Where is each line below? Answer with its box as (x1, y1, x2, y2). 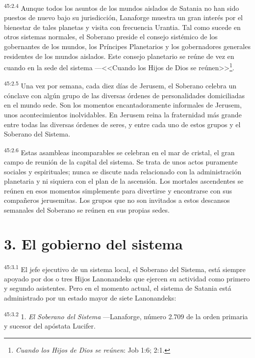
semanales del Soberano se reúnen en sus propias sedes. (4, 204, 170, 215)
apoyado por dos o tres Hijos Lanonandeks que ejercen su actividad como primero (4, 273, 250, 283)
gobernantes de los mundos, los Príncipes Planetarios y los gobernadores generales (4, 41, 251, 52)
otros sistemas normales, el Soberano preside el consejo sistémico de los (4, 31, 218, 42)
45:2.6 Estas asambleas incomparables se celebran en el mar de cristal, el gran (4, 145, 235, 157)
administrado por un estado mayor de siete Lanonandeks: (4, 293, 177, 303)
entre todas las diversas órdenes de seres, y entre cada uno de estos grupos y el (4, 119, 241, 129)
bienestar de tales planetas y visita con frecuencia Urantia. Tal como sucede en (4, 22, 241, 32)
